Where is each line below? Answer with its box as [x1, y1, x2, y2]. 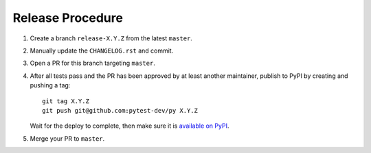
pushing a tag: [30, 81, 71, 89]
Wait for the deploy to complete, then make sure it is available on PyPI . [30, 122, 229, 130]
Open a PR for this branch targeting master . [30, 59, 156, 68]
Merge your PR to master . [30, 134, 105, 143]
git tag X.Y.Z [42, 97, 89, 105]
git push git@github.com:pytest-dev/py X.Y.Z [42, 107, 199, 114]
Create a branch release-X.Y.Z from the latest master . [30, 34, 192, 42]
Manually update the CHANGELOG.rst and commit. [30, 46, 174, 55]
